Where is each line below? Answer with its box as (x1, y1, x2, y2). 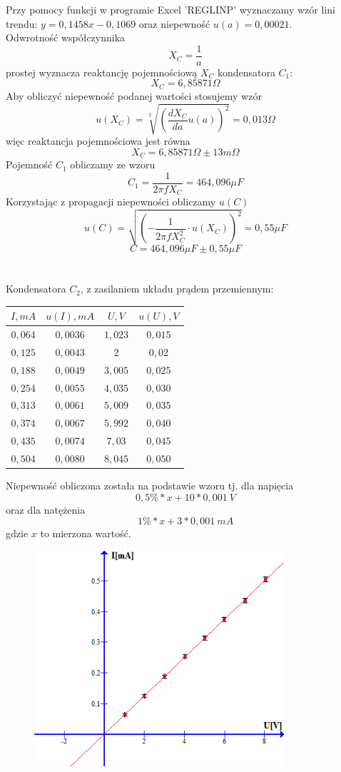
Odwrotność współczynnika (6, 30, 126, 45)
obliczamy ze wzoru (70, 157, 156, 172)
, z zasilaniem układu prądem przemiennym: (80, 281, 274, 296)
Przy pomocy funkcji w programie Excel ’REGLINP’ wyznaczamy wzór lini (6, 2, 335, 16)
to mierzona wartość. (40, 526, 131, 541)
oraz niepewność (138, 16, 210, 31)
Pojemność (6, 157, 53, 172)
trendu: (6, 16, 38, 31)
